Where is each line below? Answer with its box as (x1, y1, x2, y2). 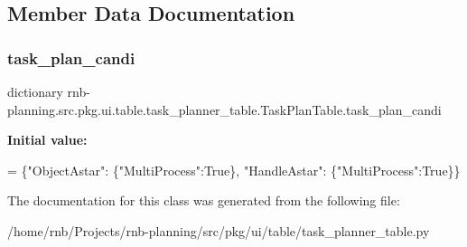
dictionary (7, 82, 63, 100)
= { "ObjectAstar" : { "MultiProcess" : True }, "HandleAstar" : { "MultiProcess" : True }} (7, 160, 461, 179)
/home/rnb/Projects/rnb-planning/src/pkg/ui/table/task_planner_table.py (7, 221, 430, 240)
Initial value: (7, 130, 88, 149)
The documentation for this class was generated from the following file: (7, 191, 400, 210)
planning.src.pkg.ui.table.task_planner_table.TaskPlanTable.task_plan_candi (7, 100, 442, 119)
